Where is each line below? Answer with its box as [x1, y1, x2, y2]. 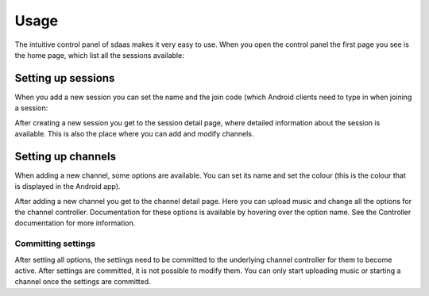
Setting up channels [14, 149, 117, 163]
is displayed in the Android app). [14, 182, 121, 191]
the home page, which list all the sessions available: [14, 50, 184, 60]
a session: [14, 103, 48, 113]
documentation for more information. [14, 218, 136, 228]
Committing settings [14, 238, 95, 249]
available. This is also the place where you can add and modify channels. [14, 129, 254, 139]
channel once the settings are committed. [14, 277, 151, 286]
